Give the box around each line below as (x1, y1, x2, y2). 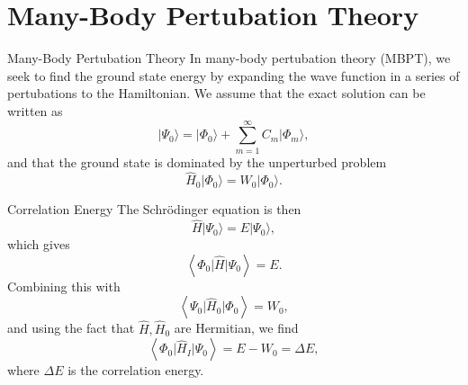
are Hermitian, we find (174, 318, 299, 337)
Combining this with (7, 276, 121, 295)
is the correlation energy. (67, 361, 204, 380)
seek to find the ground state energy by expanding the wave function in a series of (7, 66, 460, 85)
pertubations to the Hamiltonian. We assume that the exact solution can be (7, 84, 426, 103)
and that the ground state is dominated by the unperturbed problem (7, 152, 387, 171)
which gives (7, 235, 70, 254)
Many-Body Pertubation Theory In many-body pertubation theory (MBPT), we (7, 49, 451, 67)
